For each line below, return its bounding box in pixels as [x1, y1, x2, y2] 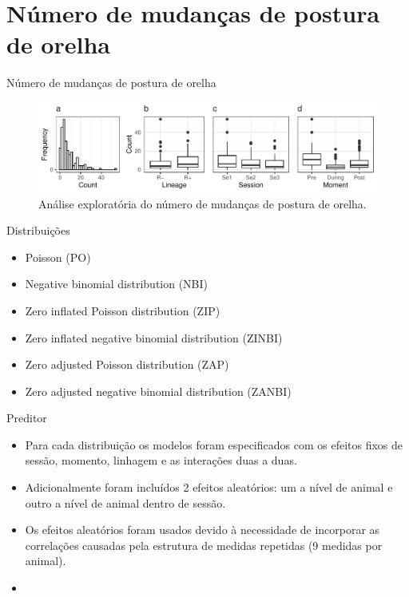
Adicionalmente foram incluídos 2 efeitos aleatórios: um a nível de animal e [25, 479, 393, 496]
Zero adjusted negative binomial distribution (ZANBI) [25, 382, 292, 399]
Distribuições [6, 222, 70, 239]
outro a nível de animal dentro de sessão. [25, 494, 226, 511]
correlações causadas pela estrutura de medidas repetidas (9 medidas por [25, 536, 383, 553]
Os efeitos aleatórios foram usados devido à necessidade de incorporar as [25, 521, 380, 538]
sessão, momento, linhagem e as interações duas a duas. [25, 452, 297, 469]
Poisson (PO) [25, 248, 91, 265]
